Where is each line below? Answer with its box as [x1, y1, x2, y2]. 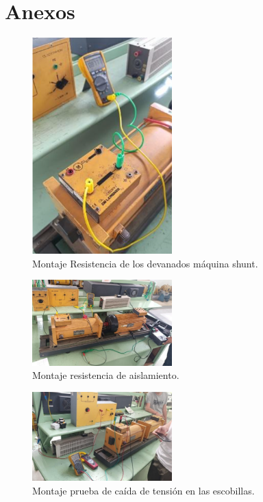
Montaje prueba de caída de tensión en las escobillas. [32, 483, 255, 497]
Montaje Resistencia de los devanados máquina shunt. [32, 256, 258, 270]
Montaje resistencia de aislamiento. [32, 368, 179, 382]
